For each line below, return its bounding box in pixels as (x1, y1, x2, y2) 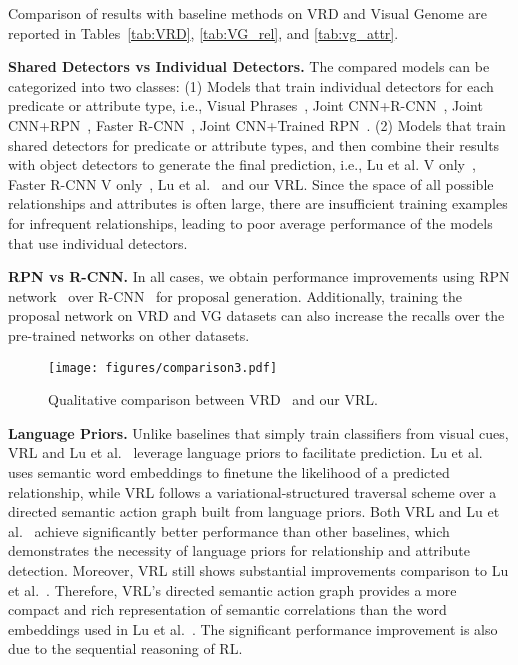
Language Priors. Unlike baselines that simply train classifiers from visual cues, (8, 422, 509, 443)
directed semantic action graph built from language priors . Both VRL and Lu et (8, 501, 500, 522)
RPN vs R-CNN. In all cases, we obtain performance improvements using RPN (8, 266, 510, 287)
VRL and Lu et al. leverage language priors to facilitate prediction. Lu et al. (8, 442, 483, 463)
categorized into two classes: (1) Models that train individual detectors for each (8, 75, 494, 96)
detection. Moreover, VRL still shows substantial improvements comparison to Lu (8, 559, 509, 580)
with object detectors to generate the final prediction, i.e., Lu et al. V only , (8, 154, 476, 175)
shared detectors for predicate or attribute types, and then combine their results (8, 134, 500, 155)
